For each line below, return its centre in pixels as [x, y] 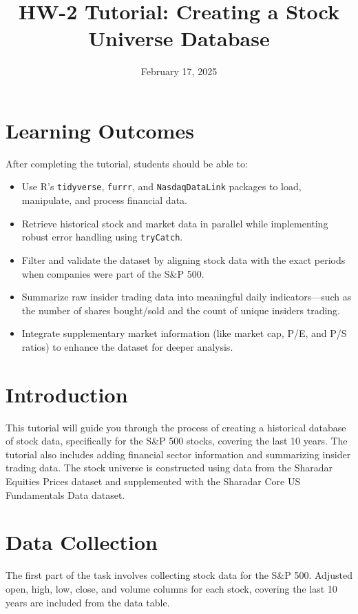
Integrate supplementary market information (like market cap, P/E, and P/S [184, 333]
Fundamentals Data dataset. [65, 494]
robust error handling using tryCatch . [102, 237]
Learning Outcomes [100, 130]
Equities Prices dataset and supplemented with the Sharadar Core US [153, 481]
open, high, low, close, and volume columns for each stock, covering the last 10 [171, 588]
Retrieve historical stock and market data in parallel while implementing [175, 223]
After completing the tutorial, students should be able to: [127, 163]
